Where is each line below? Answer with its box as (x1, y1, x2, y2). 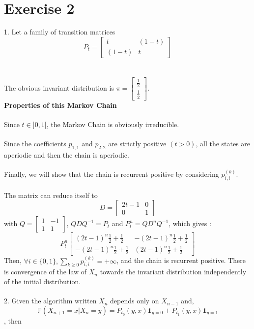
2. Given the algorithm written (4, 296, 97, 306)
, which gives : (169, 218, 211, 229)
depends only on (110, 296, 159, 306)
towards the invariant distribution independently (100, 266, 247, 277)
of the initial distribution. (4, 276, 81, 287)
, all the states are (196, 138, 251, 149)
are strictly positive (108, 138, 167, 149)
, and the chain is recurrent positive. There (116, 255, 246, 265)
